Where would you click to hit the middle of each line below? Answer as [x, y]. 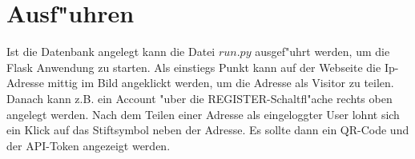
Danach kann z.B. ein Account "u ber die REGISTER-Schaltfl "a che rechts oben [199, 98]
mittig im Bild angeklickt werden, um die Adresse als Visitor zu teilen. [221, 83]
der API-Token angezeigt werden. [89, 145]
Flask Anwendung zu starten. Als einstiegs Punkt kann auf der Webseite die [194, 67]
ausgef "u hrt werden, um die [322, 52]
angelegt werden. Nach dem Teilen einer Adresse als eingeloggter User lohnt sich [203, 114]
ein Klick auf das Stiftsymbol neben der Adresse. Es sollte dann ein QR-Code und [208, 130]
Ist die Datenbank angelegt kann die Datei [111, 52]
